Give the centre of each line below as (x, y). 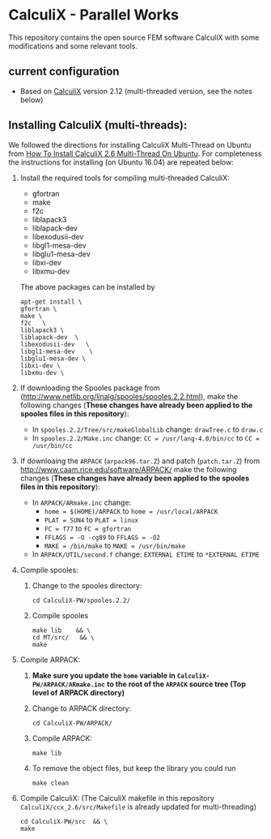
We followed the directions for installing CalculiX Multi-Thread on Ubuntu (130, 144)
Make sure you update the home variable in (104, 675)
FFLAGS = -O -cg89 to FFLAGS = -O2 (102, 536)
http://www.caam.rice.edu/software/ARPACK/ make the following (128, 469)
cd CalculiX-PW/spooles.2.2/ (81, 600)
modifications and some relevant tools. (73, 45)
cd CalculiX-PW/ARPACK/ (72, 723)
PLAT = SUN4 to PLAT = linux (91, 519)
